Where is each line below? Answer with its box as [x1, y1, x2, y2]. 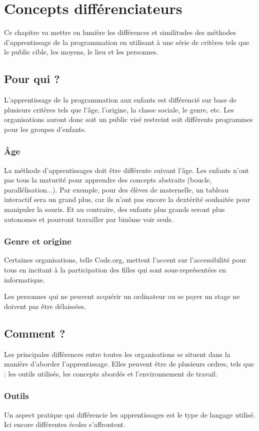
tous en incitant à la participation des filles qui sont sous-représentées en [4, 264, 226, 275]
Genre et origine [4, 235, 71, 247]
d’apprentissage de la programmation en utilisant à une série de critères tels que [4, 36, 249, 47]
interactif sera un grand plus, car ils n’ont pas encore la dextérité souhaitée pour [4, 194, 250, 204]
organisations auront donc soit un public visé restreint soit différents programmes [4, 114, 253, 124]
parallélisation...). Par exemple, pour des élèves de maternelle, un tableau [4, 184, 228, 194]
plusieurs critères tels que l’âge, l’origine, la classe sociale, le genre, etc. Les [4, 104, 234, 114]
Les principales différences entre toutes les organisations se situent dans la [4, 348, 230, 359]
